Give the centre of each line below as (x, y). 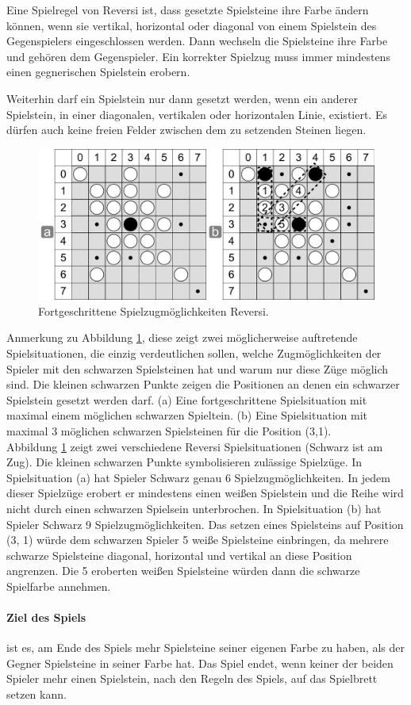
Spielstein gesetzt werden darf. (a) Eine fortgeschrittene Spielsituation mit (187, 399)
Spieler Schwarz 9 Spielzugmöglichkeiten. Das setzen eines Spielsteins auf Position (205, 524)
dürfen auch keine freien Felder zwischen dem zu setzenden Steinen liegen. (186, 130)
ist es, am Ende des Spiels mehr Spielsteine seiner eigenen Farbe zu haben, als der (205, 648)
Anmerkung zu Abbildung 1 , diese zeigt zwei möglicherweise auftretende (182, 337)
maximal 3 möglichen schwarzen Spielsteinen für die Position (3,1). (169, 430)
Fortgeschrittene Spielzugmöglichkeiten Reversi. (154, 310)
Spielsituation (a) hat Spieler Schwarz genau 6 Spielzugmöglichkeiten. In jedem (198, 477)
